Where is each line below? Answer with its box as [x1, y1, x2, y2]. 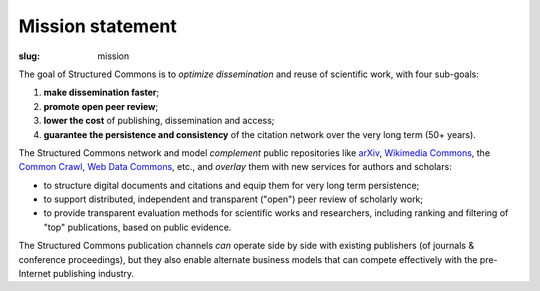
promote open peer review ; [43, 100, 159, 112]
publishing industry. [53, 268, 135, 280]
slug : [18, 50, 40, 62]
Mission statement [18, 15, 177, 37]
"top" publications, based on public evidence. [43, 221, 232, 233]
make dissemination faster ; [43, 86, 160, 99]
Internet [18, 268, 52, 280]
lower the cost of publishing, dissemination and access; [43, 115, 275, 127]
